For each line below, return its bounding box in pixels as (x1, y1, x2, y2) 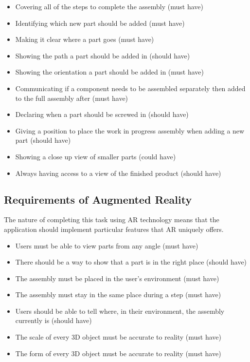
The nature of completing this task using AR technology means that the (4, 214, 219, 225)
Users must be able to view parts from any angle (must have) (15, 240, 198, 250)
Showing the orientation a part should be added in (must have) (15, 67, 204, 77)
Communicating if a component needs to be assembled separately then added (15, 83, 246, 93)
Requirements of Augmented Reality (4, 191, 192, 207)
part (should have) (15, 135, 71, 145)
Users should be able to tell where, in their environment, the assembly (15, 305, 225, 316)
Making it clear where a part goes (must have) (15, 34, 154, 44)
